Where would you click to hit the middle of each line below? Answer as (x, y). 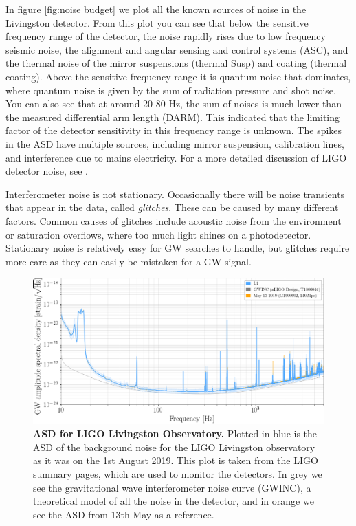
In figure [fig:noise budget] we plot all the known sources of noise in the (156, 9)
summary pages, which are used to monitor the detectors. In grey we (178, 474)
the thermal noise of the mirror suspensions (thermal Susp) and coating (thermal (176, 63)
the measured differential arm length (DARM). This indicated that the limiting (173, 117)
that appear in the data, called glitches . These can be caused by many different (172, 207)
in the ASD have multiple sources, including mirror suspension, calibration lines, (175, 143)
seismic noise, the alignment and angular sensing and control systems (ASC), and (177, 49)
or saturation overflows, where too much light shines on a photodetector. (158, 234)
